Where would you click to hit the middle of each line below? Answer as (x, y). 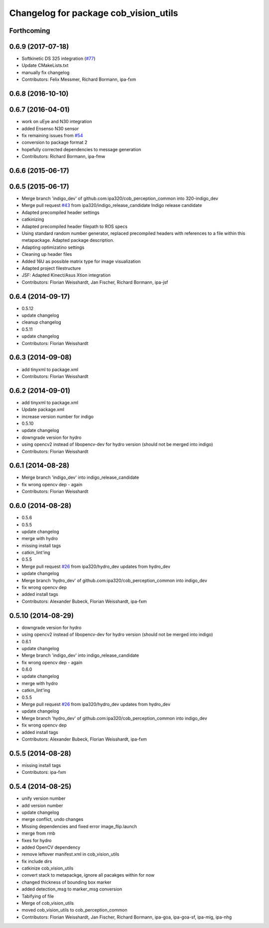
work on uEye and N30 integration (57, 122)
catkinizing (33, 219)
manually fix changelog (46, 72)
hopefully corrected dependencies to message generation (81, 149)
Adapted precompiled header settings (61, 212)
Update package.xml (43, 409)
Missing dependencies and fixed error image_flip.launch (79, 826)
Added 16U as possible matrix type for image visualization (81, 261)
